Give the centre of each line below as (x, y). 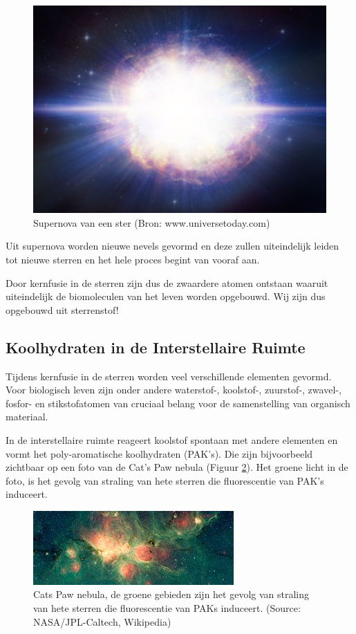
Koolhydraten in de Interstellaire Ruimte (156, 347)
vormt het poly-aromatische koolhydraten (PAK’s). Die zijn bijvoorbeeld (159, 453)
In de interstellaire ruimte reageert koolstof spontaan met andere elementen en (172, 439)
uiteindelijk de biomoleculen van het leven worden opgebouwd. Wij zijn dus (166, 296)
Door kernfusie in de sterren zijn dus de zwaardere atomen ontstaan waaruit (167, 282)
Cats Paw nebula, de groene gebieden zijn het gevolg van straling (171, 594)
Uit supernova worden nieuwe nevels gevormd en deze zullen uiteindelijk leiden (172, 246)
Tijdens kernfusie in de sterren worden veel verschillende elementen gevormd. (169, 376)
